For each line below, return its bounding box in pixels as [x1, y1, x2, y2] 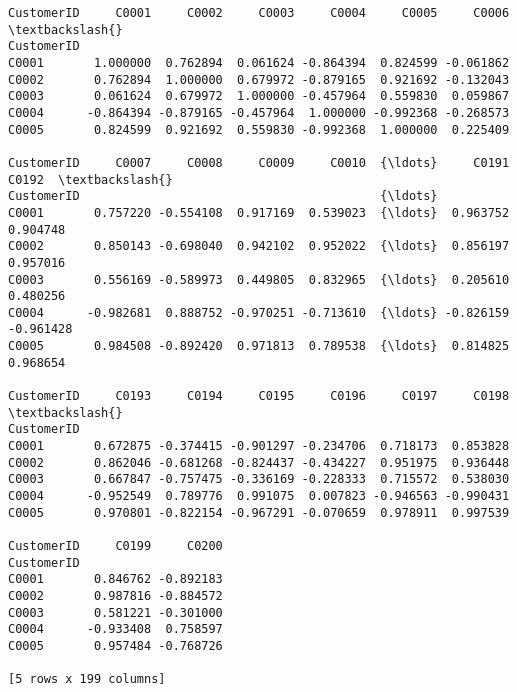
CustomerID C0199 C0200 [8, 539, 223, 553]
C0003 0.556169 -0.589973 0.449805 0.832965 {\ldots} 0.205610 [8, 272, 510, 287]
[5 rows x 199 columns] [8, 672, 166, 687]
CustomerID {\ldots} [8, 189, 438, 204]
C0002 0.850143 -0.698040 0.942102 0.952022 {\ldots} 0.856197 [8, 239, 510, 254]
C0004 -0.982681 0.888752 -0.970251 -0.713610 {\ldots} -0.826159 [8, 305, 510, 320]
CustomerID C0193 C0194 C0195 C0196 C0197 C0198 [8, 389, 510, 404]
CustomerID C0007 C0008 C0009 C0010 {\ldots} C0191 [8, 155, 510, 170]
